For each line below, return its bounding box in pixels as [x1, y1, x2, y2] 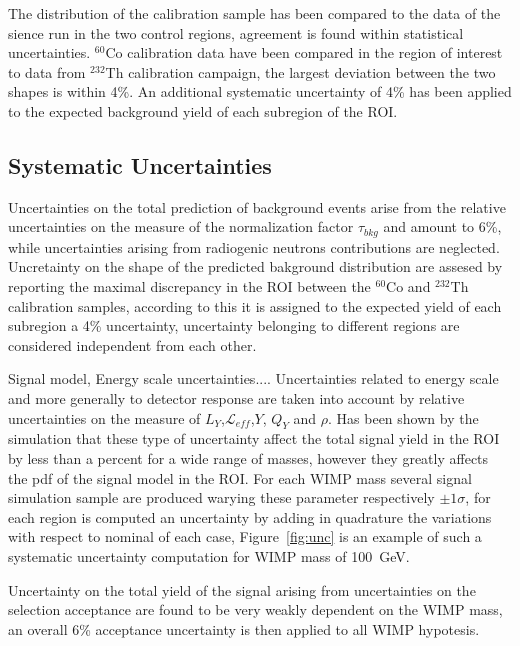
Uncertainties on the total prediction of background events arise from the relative [8, 196, 506, 217]
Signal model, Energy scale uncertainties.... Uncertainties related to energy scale [8, 368, 499, 389]
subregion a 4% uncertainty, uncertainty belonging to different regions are [8, 315, 460, 336]
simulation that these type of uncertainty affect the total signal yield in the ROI [8, 428, 500, 449]
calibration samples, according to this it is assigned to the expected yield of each [8, 295, 502, 316]
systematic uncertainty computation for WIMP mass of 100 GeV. [8, 545, 410, 566]
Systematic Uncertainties [8, 149, 272, 180]
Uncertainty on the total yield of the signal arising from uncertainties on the [8, 579, 476, 600]
